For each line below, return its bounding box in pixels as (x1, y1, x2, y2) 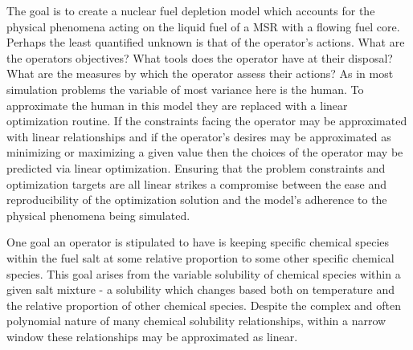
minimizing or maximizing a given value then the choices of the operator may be (6, 144, 403, 161)
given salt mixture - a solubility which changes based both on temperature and (6, 281, 395, 298)
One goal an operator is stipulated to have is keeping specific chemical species (6, 234, 390, 250)
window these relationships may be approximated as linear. (6, 328, 298, 344)
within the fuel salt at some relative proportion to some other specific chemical (6, 249, 395, 266)
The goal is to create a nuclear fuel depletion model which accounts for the (6, 2, 375, 18)
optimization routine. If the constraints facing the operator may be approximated (6, 112, 407, 129)
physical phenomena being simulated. (6, 206, 190, 223)
